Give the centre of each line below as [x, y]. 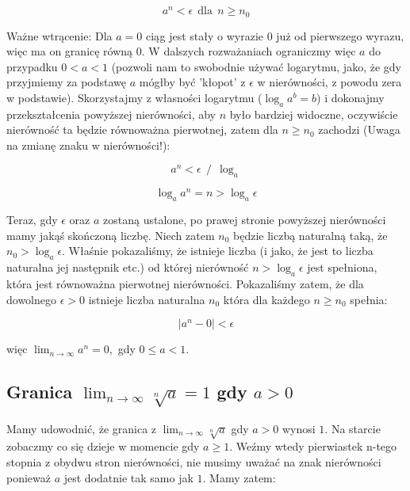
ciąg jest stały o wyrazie [205, 35]
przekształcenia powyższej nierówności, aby [111, 114]
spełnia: [369, 299]
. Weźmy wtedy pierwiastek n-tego [313, 446]
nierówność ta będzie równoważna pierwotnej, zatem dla [142, 129]
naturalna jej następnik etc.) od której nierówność [128, 267]
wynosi [299, 428]
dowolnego [31, 299]
